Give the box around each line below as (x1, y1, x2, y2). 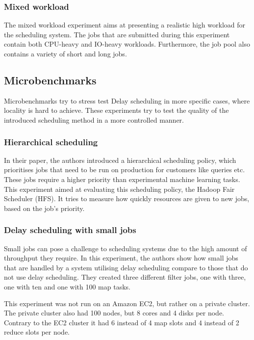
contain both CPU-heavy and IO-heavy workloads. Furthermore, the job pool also (4, 39, 251, 49)
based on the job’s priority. (4, 203, 85, 213)
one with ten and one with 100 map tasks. (4, 281, 130, 291)
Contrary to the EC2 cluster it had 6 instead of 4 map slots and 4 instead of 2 (4, 317, 239, 327)
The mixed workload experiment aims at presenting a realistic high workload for (4, 20, 246, 30)
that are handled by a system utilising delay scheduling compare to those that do (4, 262, 248, 272)
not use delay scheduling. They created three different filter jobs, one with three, (4, 272, 246, 282)
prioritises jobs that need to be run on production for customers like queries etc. (4, 164, 245, 175)
